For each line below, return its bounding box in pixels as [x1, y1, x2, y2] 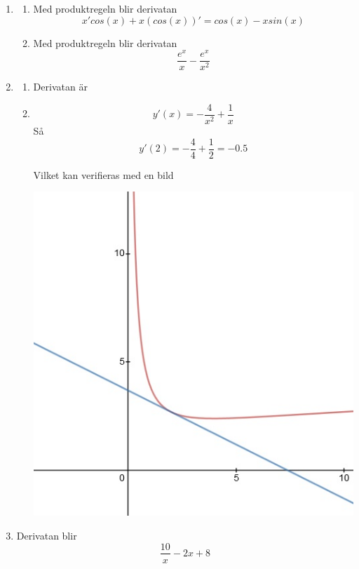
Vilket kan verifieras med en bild [33, 167, 174, 182]
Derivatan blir [16, 528, 77, 542]
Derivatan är [33, 79, 88, 94]
